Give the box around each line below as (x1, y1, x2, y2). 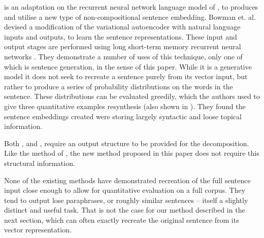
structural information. (4, 157, 75, 168)
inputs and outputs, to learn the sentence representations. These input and (4, 31, 237, 42)
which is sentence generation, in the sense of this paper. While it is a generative (4, 61, 252, 72)
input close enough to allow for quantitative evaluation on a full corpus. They (4, 185, 246, 195)
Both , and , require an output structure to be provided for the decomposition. (4, 138, 249, 148)
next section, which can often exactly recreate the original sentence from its (4, 214, 239, 225)
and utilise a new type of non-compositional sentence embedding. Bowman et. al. (4, 11, 256, 22)
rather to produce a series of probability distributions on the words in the (4, 81, 233, 91)
